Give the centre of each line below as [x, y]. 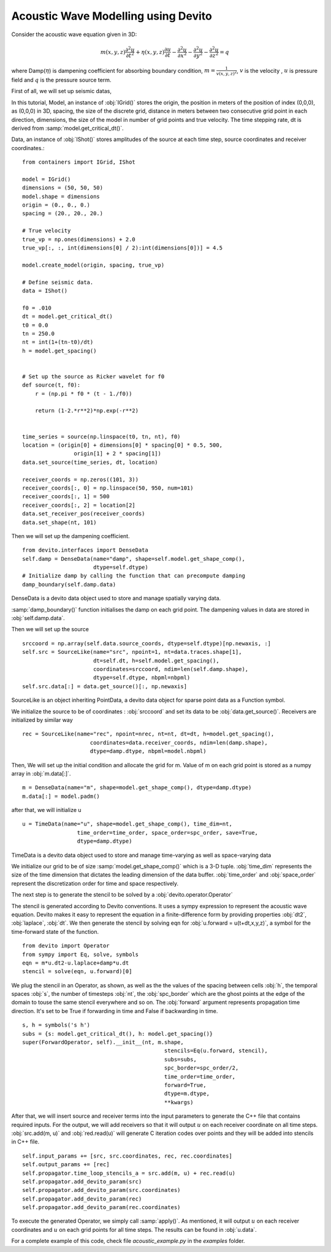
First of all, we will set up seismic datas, [61, 91]
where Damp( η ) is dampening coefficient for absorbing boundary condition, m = [113, 70]
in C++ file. [25, 1142]
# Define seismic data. [58, 282]
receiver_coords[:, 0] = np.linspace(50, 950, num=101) [108, 488]
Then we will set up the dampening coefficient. [70, 536]
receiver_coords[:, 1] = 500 [66, 497]
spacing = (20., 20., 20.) [63, 214]
